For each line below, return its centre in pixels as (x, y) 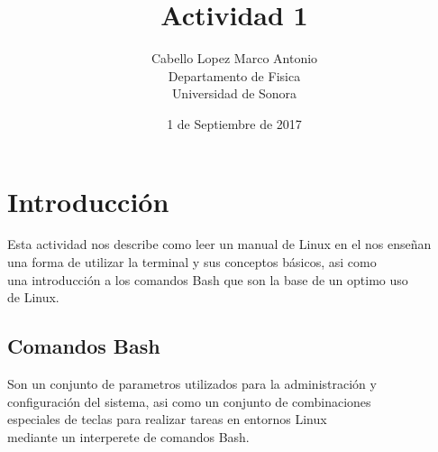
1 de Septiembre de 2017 (234, 123)
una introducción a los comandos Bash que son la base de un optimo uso (208, 279)
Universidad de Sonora (234, 93)
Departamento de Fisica (234, 75)
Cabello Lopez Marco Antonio (234, 58)
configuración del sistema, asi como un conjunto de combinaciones (189, 401)
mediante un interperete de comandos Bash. (128, 436)
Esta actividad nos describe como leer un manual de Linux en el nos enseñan (219, 244)
